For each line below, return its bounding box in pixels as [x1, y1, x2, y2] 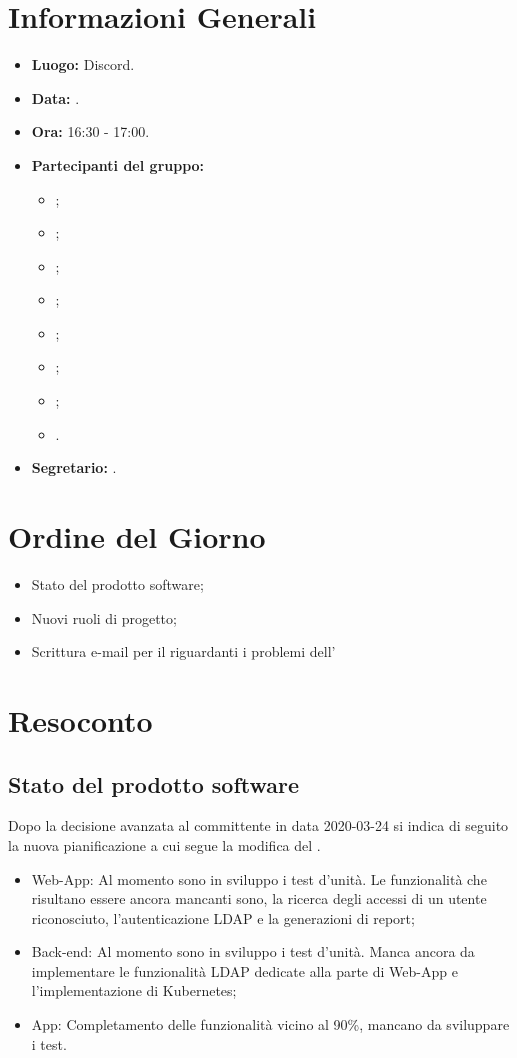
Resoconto [8, 699, 153, 740]
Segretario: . [31, 457, 117, 478]
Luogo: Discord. [31, 54, 135, 75]
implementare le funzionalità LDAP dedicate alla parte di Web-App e [31, 960, 458, 981]
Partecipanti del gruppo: [31, 154, 205, 175]
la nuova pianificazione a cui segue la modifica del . [8, 834, 321, 855]
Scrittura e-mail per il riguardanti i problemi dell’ [31, 641, 336, 662]
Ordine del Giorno [8, 516, 266, 557]
